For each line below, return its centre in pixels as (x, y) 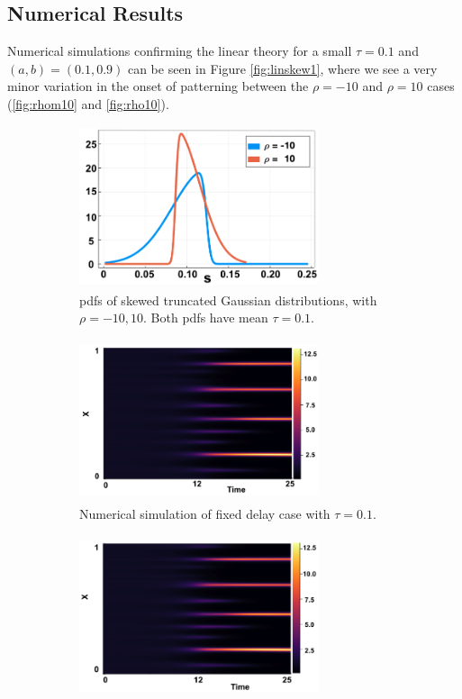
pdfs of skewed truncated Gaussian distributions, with (228, 300)
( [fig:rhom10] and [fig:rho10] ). (88, 103)
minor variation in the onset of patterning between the (158, 86)
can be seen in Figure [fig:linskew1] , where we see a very (282, 68)
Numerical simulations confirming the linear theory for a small (180, 51)
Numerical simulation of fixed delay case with (205, 513)
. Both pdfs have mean (206, 318)
